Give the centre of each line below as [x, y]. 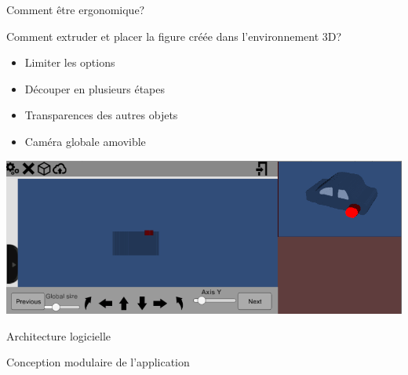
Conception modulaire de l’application [98, 362]
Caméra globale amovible [85, 141]
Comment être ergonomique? [76, 9]
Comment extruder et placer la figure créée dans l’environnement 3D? [174, 36]
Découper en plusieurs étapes [95, 88]
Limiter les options [70, 62]
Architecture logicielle [59, 335]
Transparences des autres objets [101, 115]
